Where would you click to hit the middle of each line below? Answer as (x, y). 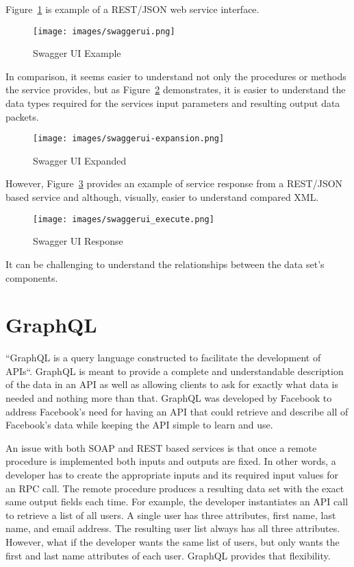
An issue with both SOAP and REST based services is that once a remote (161, 447)
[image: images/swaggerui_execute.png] (124, 219)
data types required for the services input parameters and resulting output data (173, 103)
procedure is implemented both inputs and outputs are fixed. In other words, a (171, 461)
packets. (22, 116)
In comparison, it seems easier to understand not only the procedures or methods (176, 76)
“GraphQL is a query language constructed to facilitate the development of (163, 358)
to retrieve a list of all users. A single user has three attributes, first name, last (171, 515)
